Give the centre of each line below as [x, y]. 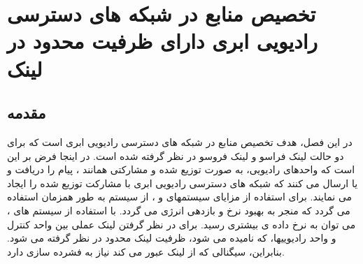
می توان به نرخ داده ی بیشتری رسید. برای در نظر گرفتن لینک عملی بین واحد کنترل [181, 224]
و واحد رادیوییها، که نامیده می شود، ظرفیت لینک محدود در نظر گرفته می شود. [172, 238]
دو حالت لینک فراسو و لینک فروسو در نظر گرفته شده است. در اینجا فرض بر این [176, 155]
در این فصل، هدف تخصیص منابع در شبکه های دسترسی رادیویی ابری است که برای [180, 141]
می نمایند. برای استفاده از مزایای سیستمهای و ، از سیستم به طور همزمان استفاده [180, 197]
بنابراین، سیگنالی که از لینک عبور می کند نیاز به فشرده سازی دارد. [146, 251]
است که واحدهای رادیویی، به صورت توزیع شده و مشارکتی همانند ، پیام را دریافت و [181, 169]
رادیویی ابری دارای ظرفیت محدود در [162, 41]
